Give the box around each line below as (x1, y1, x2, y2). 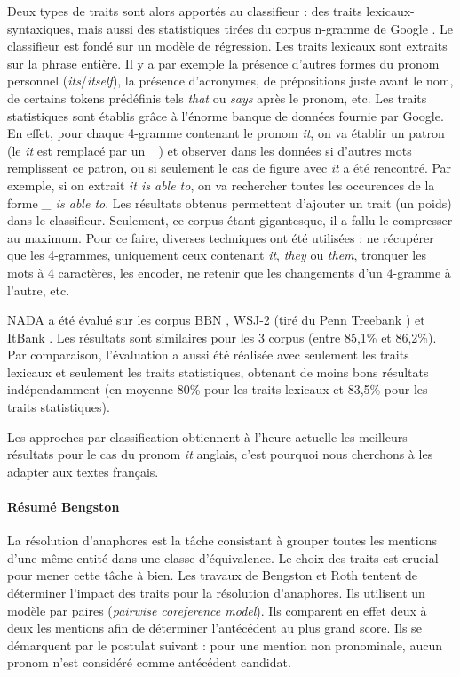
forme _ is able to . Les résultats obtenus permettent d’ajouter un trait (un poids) (7, 193, 452, 212)
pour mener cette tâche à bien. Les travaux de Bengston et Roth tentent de (7, 566, 418, 584)
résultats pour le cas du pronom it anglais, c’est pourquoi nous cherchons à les (7, 445, 433, 463)
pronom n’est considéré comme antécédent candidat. (7, 653, 291, 672)
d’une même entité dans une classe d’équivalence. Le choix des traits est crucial (7, 548, 439, 567)
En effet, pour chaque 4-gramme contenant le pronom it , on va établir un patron (7, 124, 445, 142)
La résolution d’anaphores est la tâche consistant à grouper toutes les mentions (7, 531, 437, 550)
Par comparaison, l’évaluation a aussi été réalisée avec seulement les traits (7, 345, 409, 364)
